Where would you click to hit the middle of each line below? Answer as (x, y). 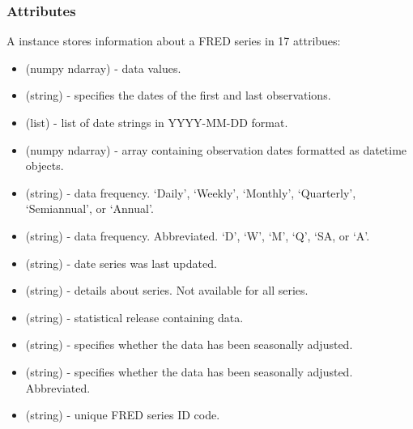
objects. (45, 166)
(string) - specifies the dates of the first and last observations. (178, 95)
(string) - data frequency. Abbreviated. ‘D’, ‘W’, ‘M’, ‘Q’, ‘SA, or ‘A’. (198, 235)
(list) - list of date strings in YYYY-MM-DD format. (157, 122)
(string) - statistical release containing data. (134, 317)
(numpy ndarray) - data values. (103, 68)
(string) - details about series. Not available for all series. (167, 290)
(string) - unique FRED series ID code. (123, 415)
